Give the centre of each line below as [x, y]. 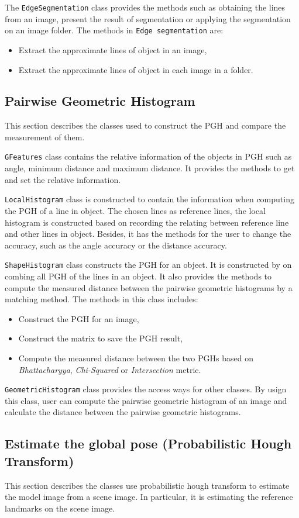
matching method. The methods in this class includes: [102, 299]
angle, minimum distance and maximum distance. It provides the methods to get [150, 168]
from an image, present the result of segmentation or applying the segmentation [148, 18]
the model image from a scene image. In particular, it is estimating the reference [149, 497]
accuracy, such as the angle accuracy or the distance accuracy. [116, 245]
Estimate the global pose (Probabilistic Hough [148, 443]
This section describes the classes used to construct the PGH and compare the [145, 125]
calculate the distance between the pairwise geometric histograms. [123, 412]
